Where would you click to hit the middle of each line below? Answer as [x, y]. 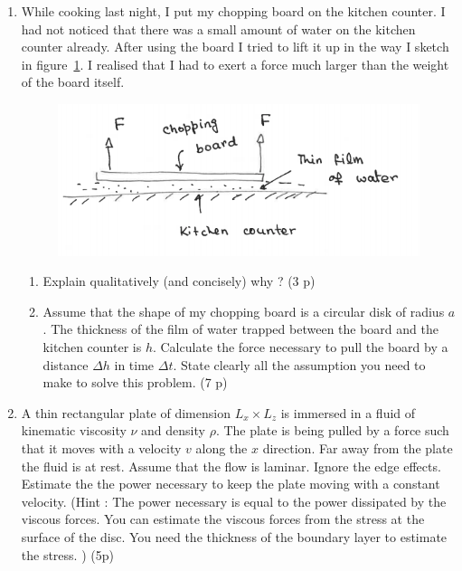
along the [222, 448]
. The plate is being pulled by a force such [332, 430]
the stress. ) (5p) [67, 554]
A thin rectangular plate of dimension [126, 412]
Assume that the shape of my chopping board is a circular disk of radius [244, 311]
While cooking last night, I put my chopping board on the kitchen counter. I [233, 11]
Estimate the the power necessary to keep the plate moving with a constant [231, 484]
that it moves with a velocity [101, 448]
